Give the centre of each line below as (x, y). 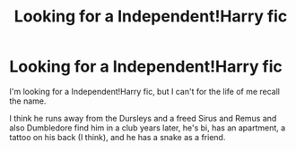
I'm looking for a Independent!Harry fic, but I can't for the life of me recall (145, 91)
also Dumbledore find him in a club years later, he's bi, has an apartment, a (148, 128)
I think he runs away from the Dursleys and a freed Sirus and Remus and (143, 118)
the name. (28, 101)
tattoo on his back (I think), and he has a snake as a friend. (118, 137)
